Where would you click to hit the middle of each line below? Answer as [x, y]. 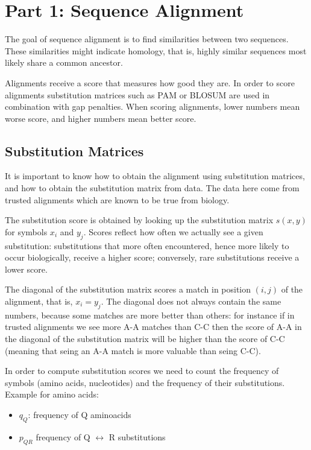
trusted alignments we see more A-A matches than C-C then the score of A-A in [153, 327]
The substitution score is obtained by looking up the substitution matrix [139, 220]
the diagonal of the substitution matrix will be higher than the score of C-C [145, 339]
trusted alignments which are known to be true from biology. [117, 199]
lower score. [26, 269]
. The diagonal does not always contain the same [191, 301]
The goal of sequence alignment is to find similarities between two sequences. [147, 39]
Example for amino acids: [52, 394]
